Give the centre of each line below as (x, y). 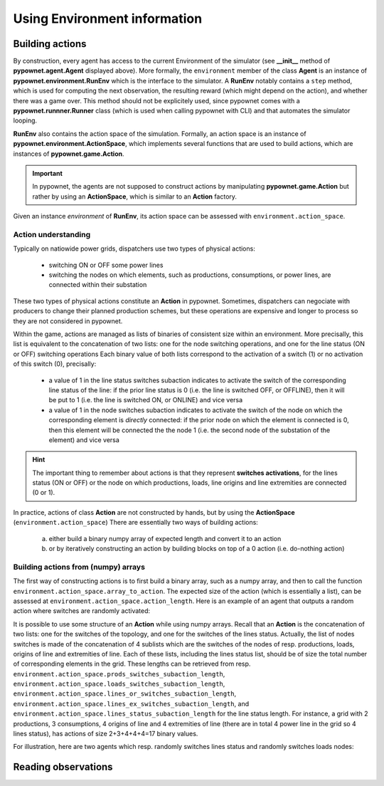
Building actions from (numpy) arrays (79, 567)
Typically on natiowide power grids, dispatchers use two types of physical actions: (134, 248)
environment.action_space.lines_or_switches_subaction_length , (125, 693)
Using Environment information (108, 19)
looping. (25, 120)
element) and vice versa (84, 440)
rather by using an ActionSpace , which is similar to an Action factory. (135, 197)
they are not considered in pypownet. (68, 321)
